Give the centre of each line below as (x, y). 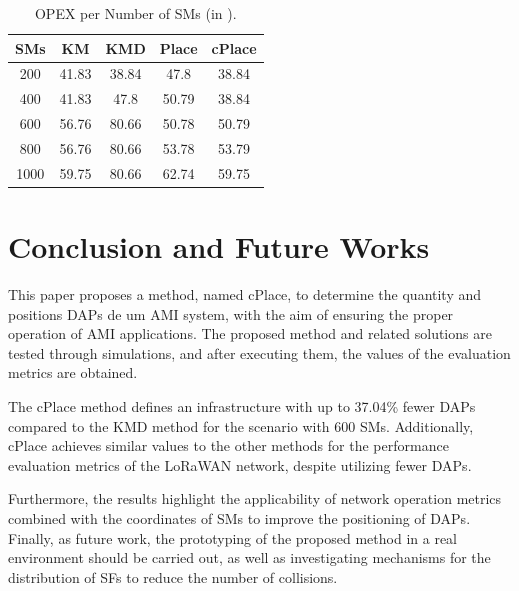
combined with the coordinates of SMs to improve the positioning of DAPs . (239, 517)
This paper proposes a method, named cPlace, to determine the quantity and (245, 294)
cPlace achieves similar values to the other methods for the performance (228, 445)
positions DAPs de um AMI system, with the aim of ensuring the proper (231, 313)
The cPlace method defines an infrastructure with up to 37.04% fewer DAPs (242, 406)
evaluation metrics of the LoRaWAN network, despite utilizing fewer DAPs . (240, 464)
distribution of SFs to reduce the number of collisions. (173, 576)
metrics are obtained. (73, 372)
